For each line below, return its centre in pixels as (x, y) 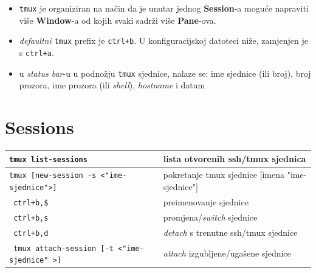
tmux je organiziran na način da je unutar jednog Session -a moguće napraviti (164, 8)
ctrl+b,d (31, 233)
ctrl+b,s (31, 218)
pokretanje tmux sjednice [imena (224, 175)
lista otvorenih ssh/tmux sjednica (235, 159)
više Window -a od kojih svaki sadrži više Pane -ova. (118, 20)
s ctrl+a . (36, 52)
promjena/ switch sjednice (210, 217)
